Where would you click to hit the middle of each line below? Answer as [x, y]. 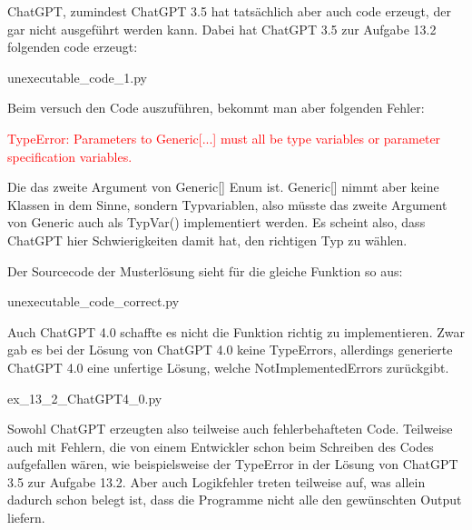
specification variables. [70, 156]
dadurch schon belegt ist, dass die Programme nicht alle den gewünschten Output [235, 500]
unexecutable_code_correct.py [93, 301]
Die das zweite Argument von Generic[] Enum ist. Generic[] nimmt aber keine [223, 187]
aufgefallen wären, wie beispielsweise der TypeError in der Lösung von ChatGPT [233, 464]
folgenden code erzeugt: [73, 47]
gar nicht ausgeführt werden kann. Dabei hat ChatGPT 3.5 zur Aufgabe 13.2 [222, 29]
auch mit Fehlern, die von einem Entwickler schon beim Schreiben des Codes [221, 446]
